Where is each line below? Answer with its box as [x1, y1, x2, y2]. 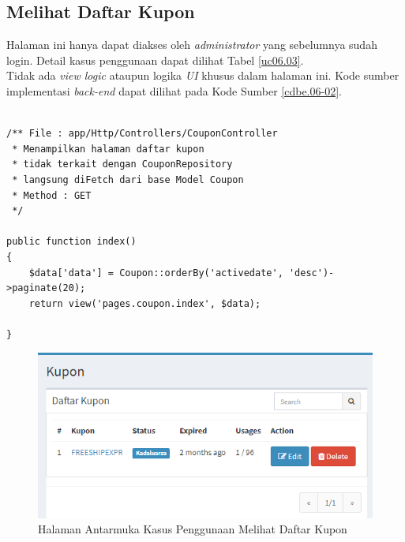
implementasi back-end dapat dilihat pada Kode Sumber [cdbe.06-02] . [6, 82, 342, 99]
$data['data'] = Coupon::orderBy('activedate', [28, 267, 283, 278]
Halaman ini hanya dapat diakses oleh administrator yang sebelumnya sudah [6, 36, 377, 53]
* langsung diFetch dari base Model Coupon [12, 174, 244, 185]
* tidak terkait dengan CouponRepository [12, 159, 233, 170]
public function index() [6, 236, 137, 248]
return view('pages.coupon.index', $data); [28, 297, 261, 309]
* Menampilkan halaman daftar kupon [12, 143, 204, 155]
